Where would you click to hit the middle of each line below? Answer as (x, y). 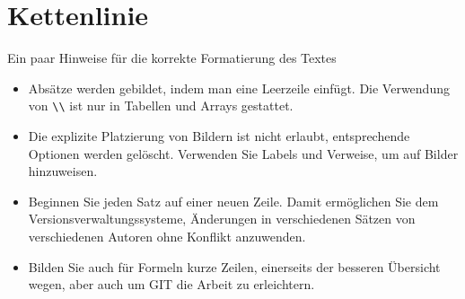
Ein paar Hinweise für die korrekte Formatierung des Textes (172, 58)
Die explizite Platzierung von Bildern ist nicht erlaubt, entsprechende (219, 135)
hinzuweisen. (63, 171)
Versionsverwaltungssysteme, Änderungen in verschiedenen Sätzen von (222, 219)
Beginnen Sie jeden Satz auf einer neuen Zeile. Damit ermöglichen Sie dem (233, 201)
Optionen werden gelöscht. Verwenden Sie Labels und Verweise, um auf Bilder (243, 153)
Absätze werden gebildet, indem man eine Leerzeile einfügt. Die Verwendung (239, 88)
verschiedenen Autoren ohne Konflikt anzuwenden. (167, 236)
